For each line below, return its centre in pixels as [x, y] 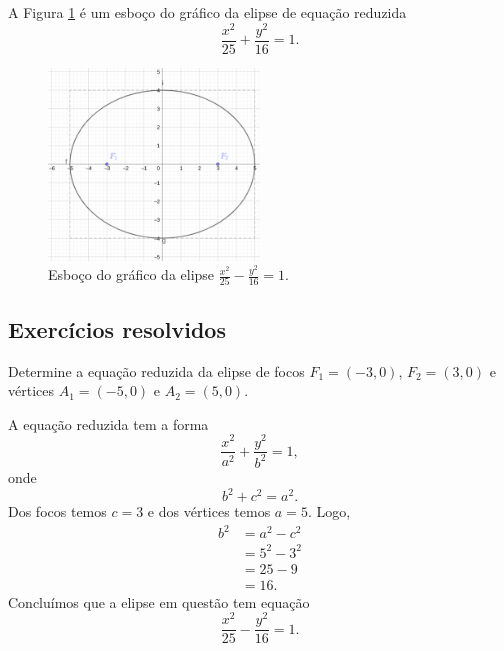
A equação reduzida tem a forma [108, 423]
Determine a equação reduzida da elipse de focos [156, 370]
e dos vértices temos [209, 511]
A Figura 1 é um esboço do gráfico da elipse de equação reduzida [207, 12]
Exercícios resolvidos [117, 328]
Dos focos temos [57, 511]
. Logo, [329, 511]
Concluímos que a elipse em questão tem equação [159, 601]
